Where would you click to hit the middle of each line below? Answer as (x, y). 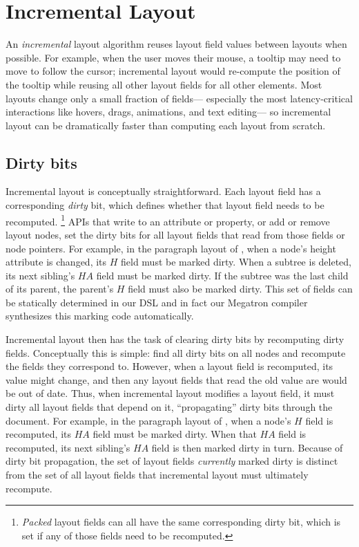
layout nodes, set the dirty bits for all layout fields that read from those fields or (175, 234)
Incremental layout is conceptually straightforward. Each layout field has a (163, 191)
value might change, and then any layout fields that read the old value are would (176, 379)
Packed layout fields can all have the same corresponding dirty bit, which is (181, 522)
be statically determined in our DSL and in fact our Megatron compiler (157, 302)
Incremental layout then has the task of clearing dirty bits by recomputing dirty (175, 339)
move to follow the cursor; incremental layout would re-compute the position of (173, 71)
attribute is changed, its (56, 262)
